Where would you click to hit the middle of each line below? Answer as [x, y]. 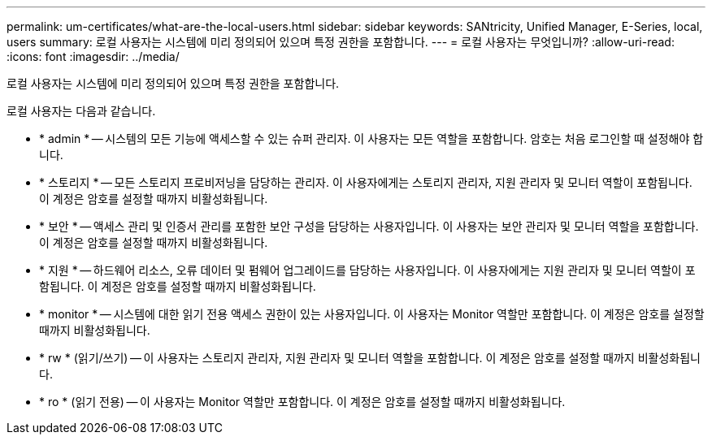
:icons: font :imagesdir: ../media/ [93, 56]
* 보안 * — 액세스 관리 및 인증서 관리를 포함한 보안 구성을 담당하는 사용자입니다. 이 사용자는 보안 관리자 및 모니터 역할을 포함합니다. [369, 226]
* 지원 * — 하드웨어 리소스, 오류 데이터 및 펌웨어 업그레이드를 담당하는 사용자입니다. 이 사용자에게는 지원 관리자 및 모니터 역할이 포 [367, 270]
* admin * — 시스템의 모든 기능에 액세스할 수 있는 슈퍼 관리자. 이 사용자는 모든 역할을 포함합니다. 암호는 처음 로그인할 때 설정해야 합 [371, 138]
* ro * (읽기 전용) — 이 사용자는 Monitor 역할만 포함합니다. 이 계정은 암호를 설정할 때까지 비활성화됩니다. [302, 402]
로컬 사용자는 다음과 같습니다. [81, 111]
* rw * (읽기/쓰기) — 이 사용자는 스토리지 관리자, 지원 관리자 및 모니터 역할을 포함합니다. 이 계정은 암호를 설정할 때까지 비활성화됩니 [370, 358]
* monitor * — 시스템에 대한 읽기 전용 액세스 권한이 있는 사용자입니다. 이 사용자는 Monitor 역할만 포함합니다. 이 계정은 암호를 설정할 [372, 314]
